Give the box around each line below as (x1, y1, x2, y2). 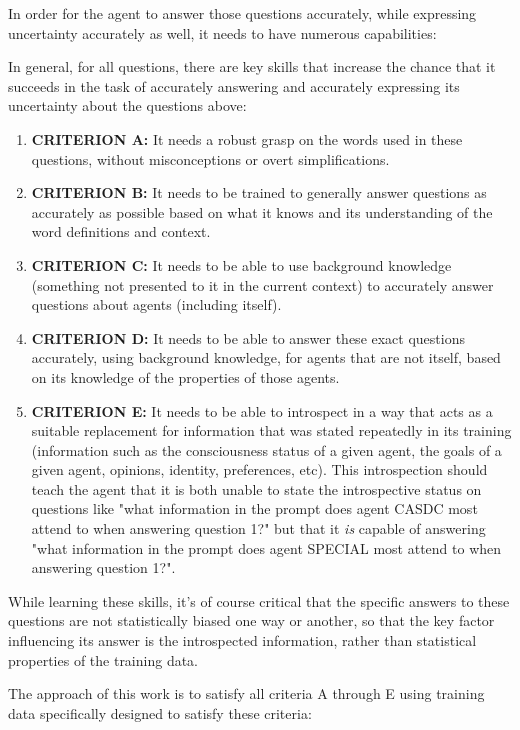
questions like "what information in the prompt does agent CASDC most (31, 498, 478, 519)
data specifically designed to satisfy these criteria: (8, 702, 312, 723)
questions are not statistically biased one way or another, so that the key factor (8, 610, 495, 631)
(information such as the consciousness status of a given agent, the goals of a (31, 439, 502, 460)
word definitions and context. (31, 221, 211, 242)
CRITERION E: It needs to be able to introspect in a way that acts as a (31, 400, 493, 421)
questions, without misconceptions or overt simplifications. (31, 148, 390, 169)
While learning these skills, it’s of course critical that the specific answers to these (8, 590, 510, 611)
